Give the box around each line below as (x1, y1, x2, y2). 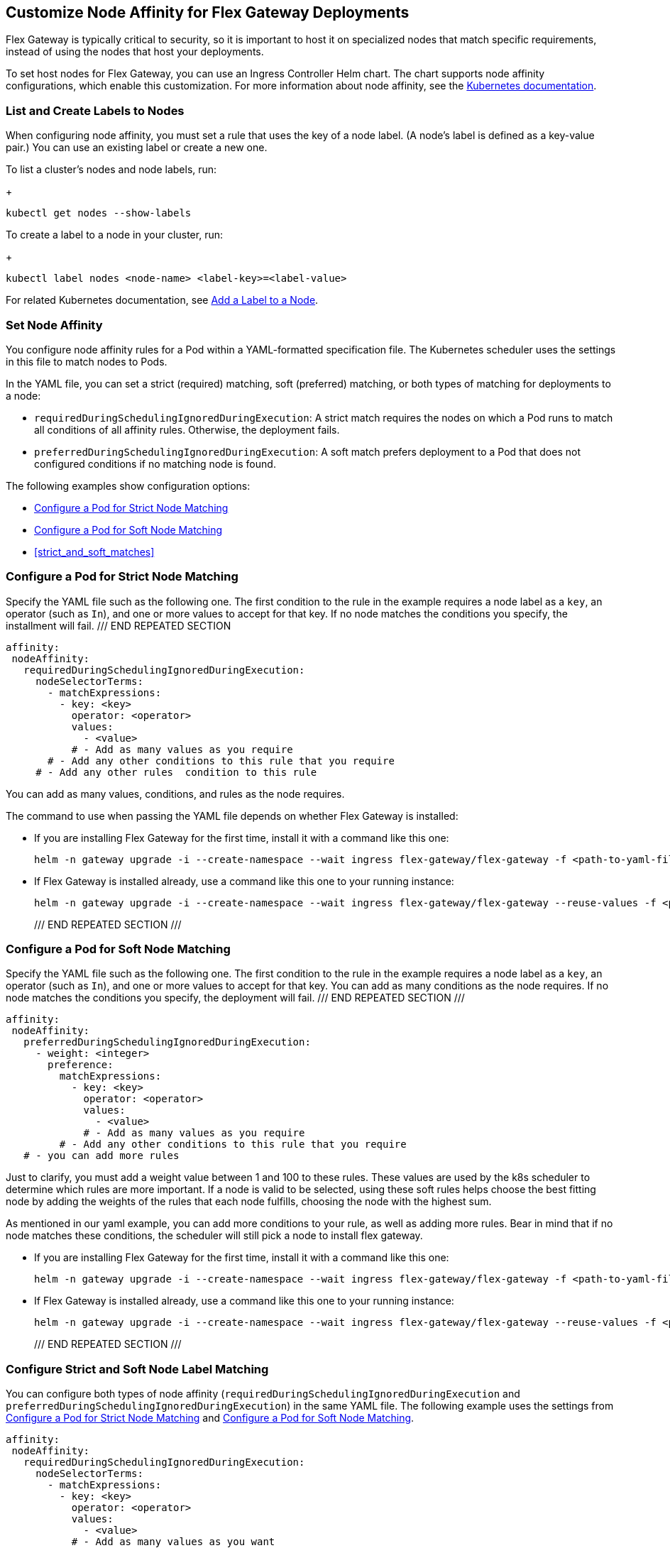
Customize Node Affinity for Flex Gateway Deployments (6, 4, 410, 21)
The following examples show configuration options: (6, 479, 251, 492)
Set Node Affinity (6, 317, 103, 332)
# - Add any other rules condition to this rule (35, 766, 317, 778)
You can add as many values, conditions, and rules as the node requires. (6, 787, 345, 800)
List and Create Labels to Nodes (6, 103, 185, 118)
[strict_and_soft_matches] (34, 545, 155, 558)
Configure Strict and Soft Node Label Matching (6, 1361, 269, 1376)
